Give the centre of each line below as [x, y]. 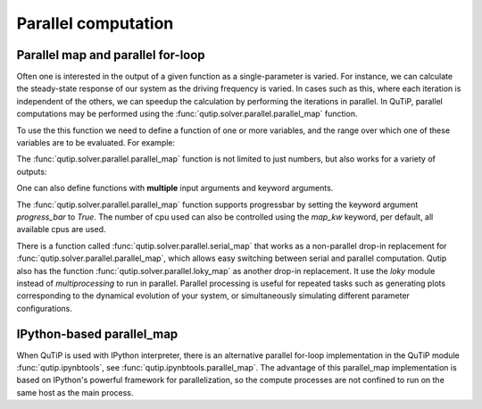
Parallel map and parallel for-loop [111, 55]
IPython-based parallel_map [97, 334]
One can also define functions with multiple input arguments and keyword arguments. [175, 188]
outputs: [32, 171]
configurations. [45, 308]
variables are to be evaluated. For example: [96, 143]
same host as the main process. [75, 392]
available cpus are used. [61, 230]
